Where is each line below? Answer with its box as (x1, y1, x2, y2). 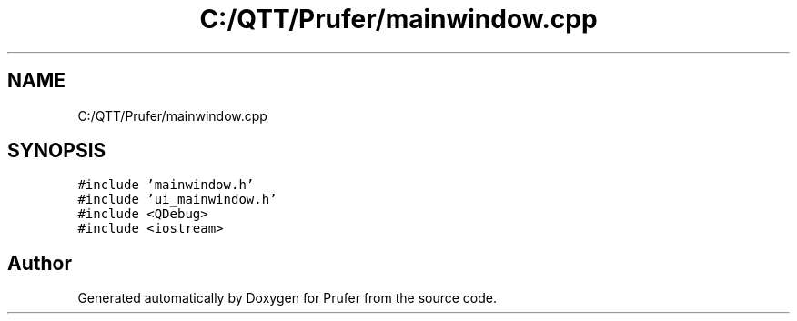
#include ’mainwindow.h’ (77, 177, 255, 193)
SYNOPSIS (7, 139, 106, 163)
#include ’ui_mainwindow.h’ (77, 192, 277, 207)
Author (7, 251, 72, 275)
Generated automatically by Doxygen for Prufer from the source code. (77, 290, 498, 306)
